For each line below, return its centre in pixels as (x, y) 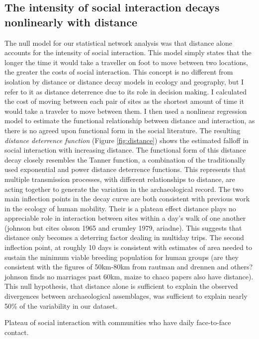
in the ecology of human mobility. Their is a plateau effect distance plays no (120, 208)
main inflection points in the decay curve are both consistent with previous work (127, 199)
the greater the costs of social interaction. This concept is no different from (119, 72)
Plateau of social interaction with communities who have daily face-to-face (118, 322)
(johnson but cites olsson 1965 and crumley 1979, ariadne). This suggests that (123, 227)
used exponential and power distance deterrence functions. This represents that (125, 169)
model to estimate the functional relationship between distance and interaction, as (130, 121)
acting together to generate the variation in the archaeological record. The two (124, 189)
